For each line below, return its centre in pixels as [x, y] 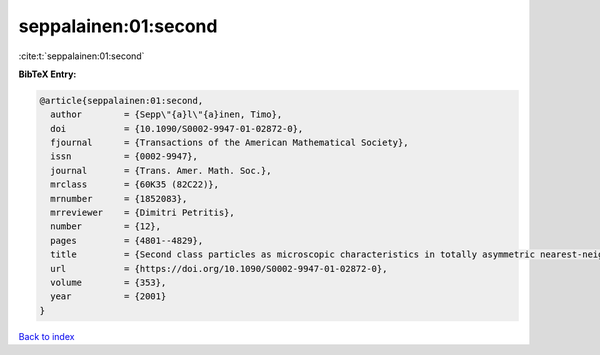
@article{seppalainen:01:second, [121, 100]
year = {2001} [108, 296]
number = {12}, [106, 226]
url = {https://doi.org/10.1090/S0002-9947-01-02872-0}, [219, 268]
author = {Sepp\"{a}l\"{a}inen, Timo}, [166, 114]
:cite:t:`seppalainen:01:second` [81, 56]
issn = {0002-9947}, [124, 156]
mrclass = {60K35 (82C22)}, [135, 184]
